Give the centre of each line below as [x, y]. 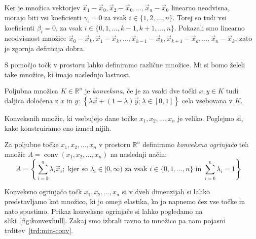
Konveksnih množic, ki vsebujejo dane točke [71, 118]
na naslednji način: [139, 154]
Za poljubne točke [32, 144]
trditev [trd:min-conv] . [39, 230]
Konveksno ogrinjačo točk [43, 192]
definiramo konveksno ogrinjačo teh [196, 144]
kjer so [78, 169]
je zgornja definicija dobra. [45, 48]
